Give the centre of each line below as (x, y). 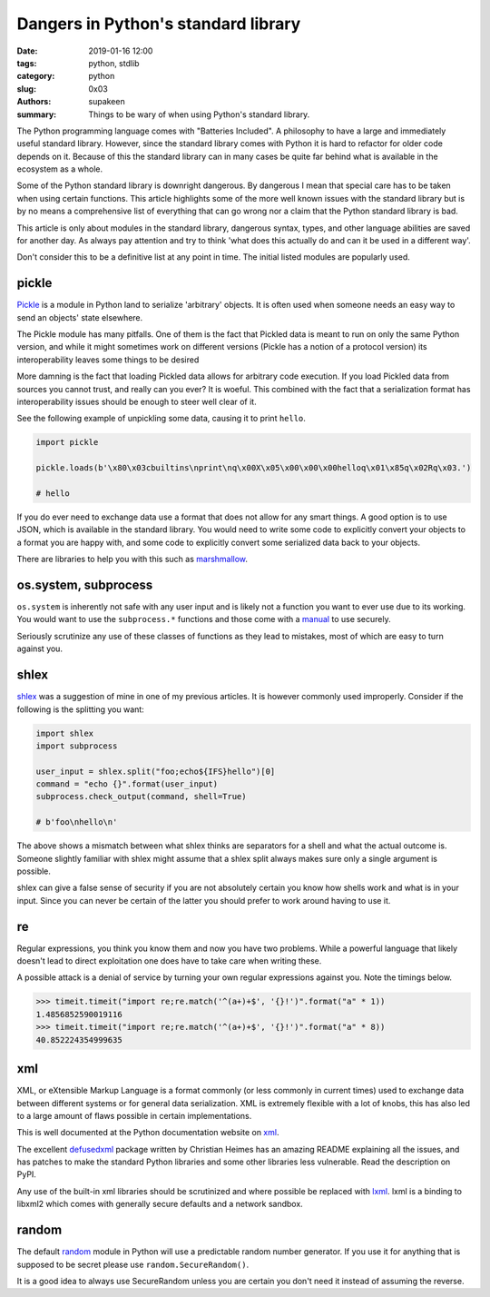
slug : (26, 89)
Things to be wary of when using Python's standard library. (199, 114)
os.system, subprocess (85, 584)
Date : (27, 51)
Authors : (34, 102)
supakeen (107, 102)
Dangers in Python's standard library (159, 24)
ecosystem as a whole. (60, 169)
